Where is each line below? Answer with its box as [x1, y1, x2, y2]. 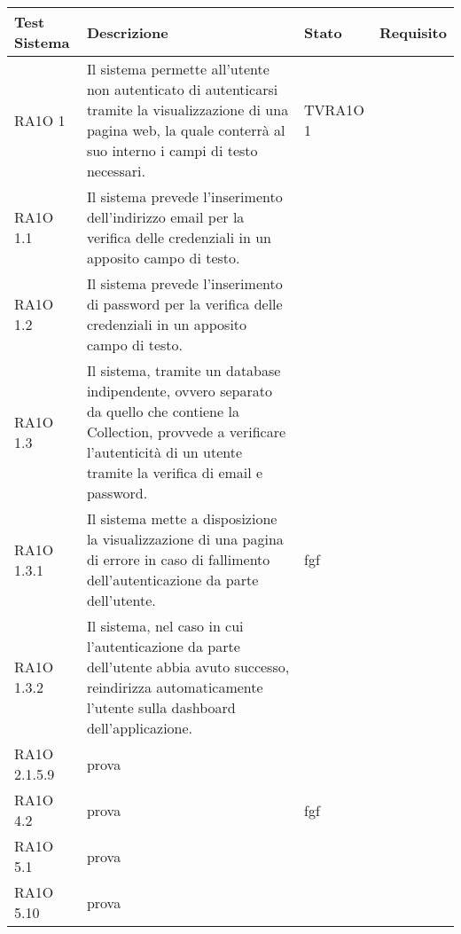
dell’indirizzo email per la [86, 207, 245, 227]
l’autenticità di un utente [86, 442, 243, 462]
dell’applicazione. [86, 718, 193, 738]
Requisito [379, 21, 447, 43]
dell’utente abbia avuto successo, [86, 656, 290, 677]
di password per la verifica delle [86, 294, 283, 314]
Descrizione [86, 21, 168, 43]
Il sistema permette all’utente [86, 59, 270, 79]
